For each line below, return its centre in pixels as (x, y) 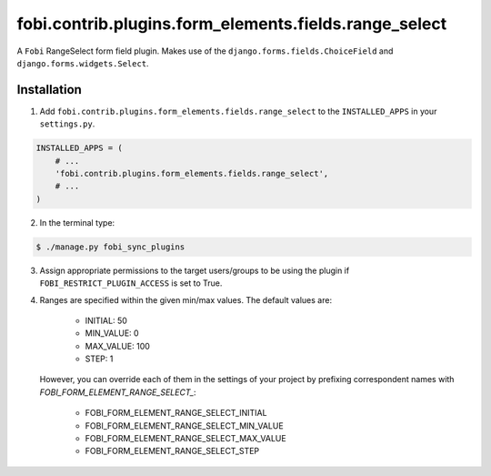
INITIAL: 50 (106, 320)
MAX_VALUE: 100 (117, 346)
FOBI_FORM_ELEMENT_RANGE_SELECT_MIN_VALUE (184, 425)
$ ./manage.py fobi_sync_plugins (110, 247)
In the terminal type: (77, 222)
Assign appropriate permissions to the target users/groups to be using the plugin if (195, 270)
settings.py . (67, 124)
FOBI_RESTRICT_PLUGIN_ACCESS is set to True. (131, 283)
